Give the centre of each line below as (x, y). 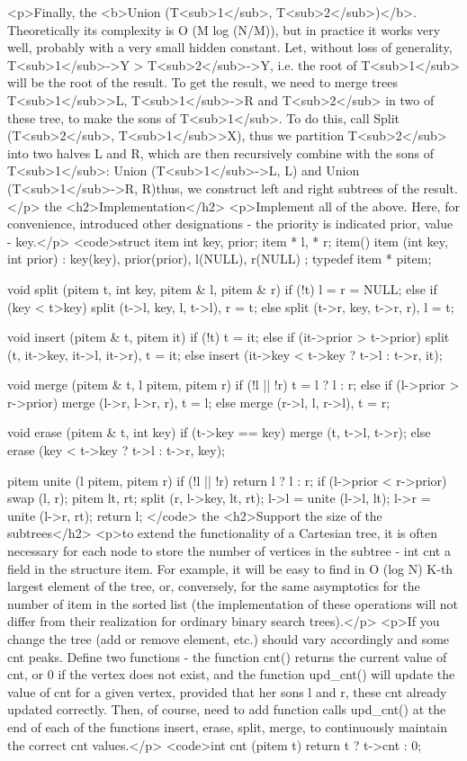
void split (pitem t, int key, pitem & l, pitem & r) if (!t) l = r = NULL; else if (222, 288)
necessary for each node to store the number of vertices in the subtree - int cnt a (229, 551)
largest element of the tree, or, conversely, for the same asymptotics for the (214, 586)
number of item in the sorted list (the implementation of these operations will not (233, 603)
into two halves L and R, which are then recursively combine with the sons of (221, 152)
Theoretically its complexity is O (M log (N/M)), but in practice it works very (224, 29)
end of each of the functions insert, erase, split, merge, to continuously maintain (227, 726)
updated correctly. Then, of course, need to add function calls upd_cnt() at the (227, 709)
